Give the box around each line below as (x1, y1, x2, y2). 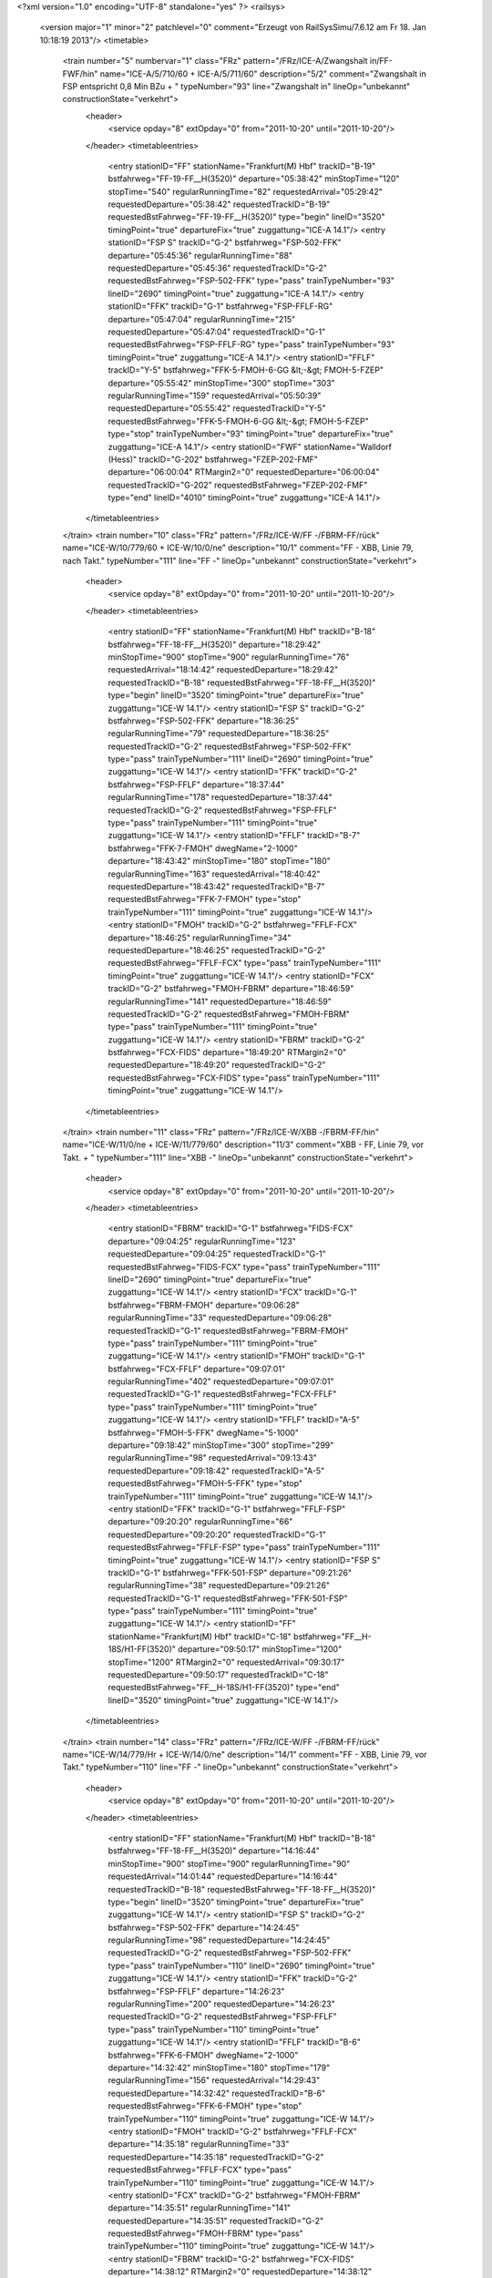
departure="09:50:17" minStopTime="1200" (178, 1644, 343, 1655)
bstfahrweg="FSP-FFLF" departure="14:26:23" (108, 1986, 285, 1996)
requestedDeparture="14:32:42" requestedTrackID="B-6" (108, 2088, 326, 2098)
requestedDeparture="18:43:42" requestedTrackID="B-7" (108, 881, 325, 892)
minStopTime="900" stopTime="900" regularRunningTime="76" (108, 652, 350, 662)
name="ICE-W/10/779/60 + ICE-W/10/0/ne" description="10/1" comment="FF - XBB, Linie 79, (62, 542, 414, 553)
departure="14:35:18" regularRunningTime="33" (108, 2139, 290, 2150)
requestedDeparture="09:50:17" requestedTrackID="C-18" (108, 1669, 329, 1680)
